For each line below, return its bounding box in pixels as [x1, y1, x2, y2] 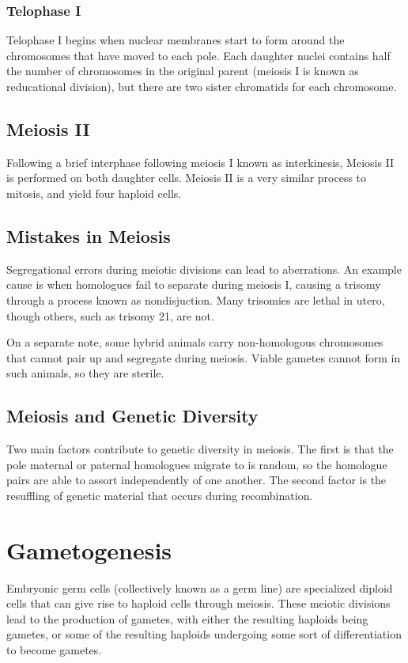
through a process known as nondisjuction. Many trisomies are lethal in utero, [6, 291, 385, 308]
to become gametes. [6, 642, 102, 658]
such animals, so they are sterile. [6, 365, 164, 381]
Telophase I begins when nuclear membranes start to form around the [6, 32, 345, 48]
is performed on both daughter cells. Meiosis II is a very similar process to [6, 169, 367, 186]
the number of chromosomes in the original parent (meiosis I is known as [6, 63, 359, 79]
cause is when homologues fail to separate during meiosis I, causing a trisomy [6, 276, 381, 293]
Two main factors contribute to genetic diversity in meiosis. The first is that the [6, 441, 394, 457]
